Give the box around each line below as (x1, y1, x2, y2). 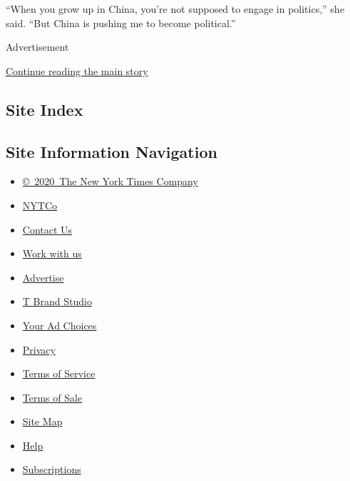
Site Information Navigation (6, 140, 217, 162)
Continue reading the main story (6, 63, 148, 78)
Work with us (22, 246, 82, 261)
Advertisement (6, 39, 69, 54)
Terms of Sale (22, 390, 83, 405)
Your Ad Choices (22, 317, 97, 332)
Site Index (6, 98, 83, 120)
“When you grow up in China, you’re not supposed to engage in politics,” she (6, 1, 344, 16)
